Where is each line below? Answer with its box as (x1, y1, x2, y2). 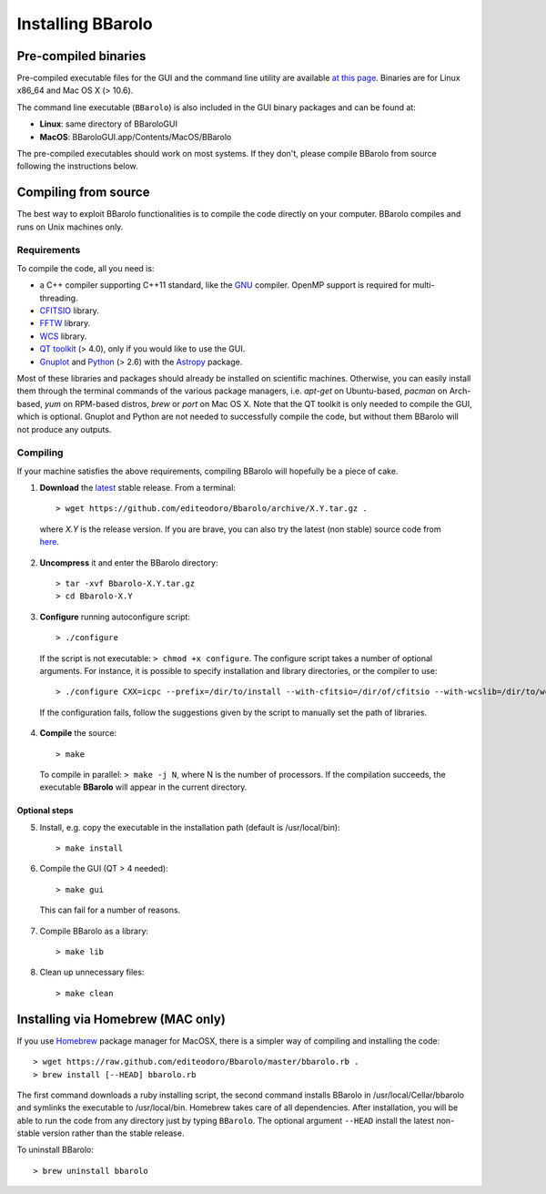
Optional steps (16, 805, 74, 816)
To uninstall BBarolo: (16, 1144, 95, 1156)
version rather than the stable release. (41, 1128, 185, 1138)
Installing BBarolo (16, 14, 154, 34)
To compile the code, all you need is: (16, 262, 155, 273)
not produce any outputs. (16, 424, 112, 434)
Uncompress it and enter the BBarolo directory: (39, 556, 218, 568)
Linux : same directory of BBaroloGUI (39, 118, 177, 129)
